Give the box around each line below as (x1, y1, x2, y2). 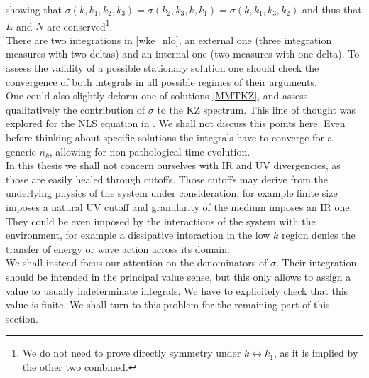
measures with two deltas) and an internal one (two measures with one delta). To (6, 46, 360, 61)
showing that (6, 2, 62, 16)
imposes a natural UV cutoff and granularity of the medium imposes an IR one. (6, 199, 353, 214)
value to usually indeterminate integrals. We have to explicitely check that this (6, 283, 348, 298)
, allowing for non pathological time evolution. (49, 144, 250, 158)
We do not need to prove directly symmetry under (22, 345, 241, 360)
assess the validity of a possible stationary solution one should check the (6, 60, 319, 75)
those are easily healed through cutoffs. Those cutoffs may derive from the (6, 171, 328, 186)
